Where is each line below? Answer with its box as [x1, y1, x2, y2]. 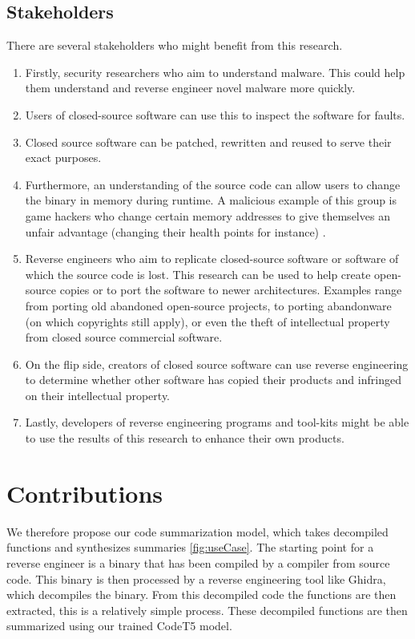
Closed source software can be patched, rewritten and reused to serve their [25, 133, 392, 150]
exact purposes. [25, 149, 102, 166]
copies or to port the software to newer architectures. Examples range [59, 281, 402, 298]
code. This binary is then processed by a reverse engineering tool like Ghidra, [6, 570, 386, 587]
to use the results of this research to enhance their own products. [25, 430, 344, 447]
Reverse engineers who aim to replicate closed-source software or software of [25, 250, 399, 267]
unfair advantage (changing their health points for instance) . [25, 223, 326, 240]
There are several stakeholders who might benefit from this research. [6, 37, 343, 54]
